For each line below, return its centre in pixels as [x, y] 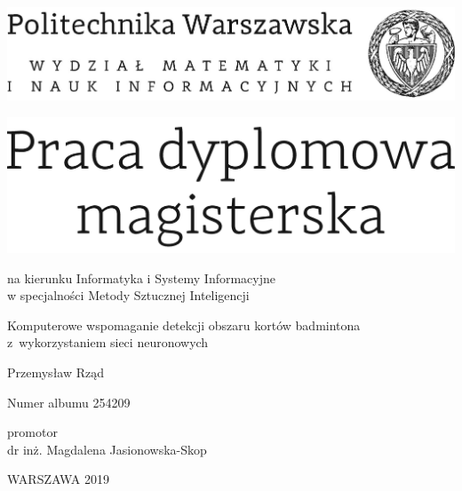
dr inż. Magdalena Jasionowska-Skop [107, 449]
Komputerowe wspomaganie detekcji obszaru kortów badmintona [184, 325]
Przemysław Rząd [56, 372]
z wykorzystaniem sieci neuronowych [108, 342]
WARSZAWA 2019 [58, 479]
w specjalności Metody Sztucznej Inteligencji [128, 295]
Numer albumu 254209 [69, 402]
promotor [32, 432]
